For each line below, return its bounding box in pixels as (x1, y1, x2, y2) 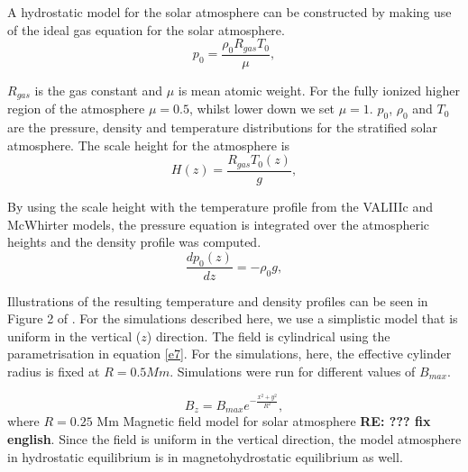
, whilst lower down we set (188, 99, 335, 118)
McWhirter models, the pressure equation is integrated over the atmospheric (7, 214, 430, 233)
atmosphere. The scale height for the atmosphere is (7, 135, 290, 154)
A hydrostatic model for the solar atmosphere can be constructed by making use (7, 3, 452, 21)
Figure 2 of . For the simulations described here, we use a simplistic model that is (7, 309, 458, 328)
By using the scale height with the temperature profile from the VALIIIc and (7, 196, 434, 215)
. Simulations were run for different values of (170, 361, 416, 380)
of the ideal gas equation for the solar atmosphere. (7, 20, 285, 39)
